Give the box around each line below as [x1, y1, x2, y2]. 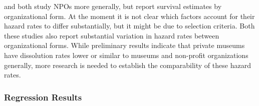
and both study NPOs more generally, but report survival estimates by [4, 1, 222, 11]
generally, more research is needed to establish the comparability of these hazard [4, 59, 251, 70]
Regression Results [4, 90, 82, 103]
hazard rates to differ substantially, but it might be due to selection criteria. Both [4, 20, 255, 31]
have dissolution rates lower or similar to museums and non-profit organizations [4, 49, 248, 60]
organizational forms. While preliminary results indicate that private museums [4, 40, 245, 50]
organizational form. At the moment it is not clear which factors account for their [4, 10, 255, 21]
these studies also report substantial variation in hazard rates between [4, 30, 219, 40]
